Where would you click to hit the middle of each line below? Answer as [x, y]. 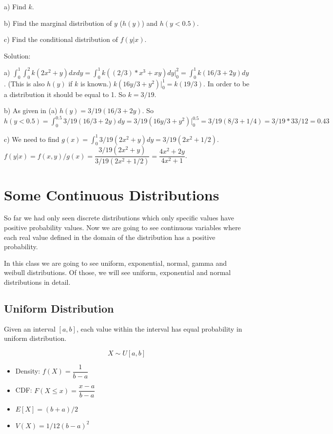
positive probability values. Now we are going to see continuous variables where [122, 227]
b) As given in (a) [31, 110]
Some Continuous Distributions [112, 194]
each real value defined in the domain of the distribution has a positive [110, 237]
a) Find [15, 6]
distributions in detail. [37, 282]
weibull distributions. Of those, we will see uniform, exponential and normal [118, 272]
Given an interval [30, 328]
